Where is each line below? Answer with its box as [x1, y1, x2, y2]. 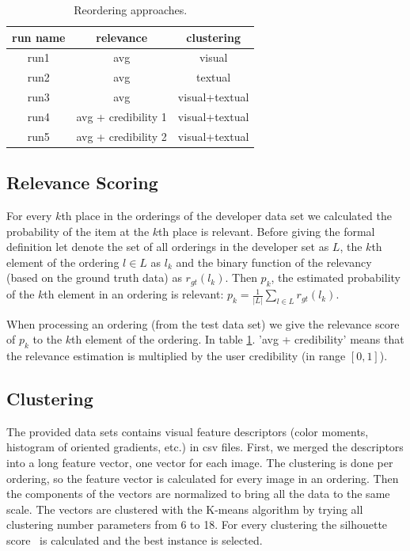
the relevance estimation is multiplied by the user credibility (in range [6, 347, 346, 363]
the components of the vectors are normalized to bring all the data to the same [6, 485, 390, 502]
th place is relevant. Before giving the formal [158, 222, 375, 239]
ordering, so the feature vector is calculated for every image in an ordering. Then [6, 469, 399, 486]
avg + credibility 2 [76, 127, 167, 144]
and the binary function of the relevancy [176, 253, 372, 270]
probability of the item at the [6, 222, 150, 239]
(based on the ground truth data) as [6, 269, 182, 286]
